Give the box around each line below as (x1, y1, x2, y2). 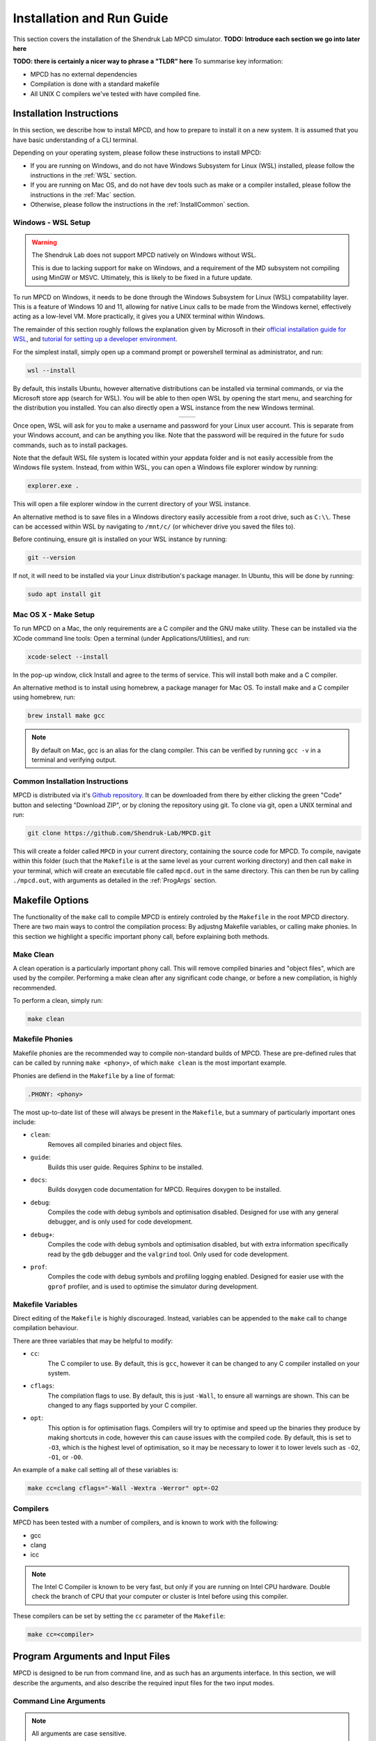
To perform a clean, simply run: (13, 997, 103, 1005)
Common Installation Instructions (13, 776, 129, 786)
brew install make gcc (27, 712, 105, 720)
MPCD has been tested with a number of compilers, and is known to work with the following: (13, 1518, 279, 1527)
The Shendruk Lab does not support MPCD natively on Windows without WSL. (31, 251, 257, 259)
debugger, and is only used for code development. (47, 1217, 193, 1226)
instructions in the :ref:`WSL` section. (30, 171, 137, 179)
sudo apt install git (27, 591, 102, 598)
